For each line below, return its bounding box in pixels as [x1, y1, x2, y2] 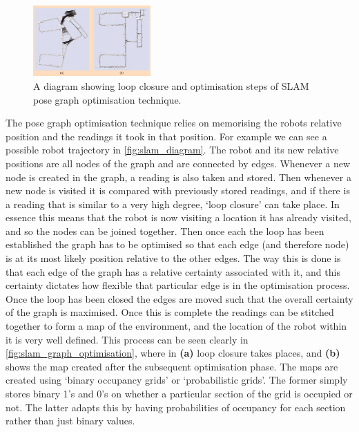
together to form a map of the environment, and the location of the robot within [6, 319, 347, 333]
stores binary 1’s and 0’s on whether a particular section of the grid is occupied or [6, 386, 353, 401]
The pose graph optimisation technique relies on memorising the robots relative [6, 115, 342, 130]
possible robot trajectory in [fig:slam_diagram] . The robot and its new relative [6, 142, 339, 157]
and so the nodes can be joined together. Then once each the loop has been [6, 223, 324, 238]
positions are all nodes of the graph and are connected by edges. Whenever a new [6, 156, 350, 170]
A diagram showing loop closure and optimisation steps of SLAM [33, 78, 309, 93]
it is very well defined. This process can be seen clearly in [6, 332, 249, 346]
